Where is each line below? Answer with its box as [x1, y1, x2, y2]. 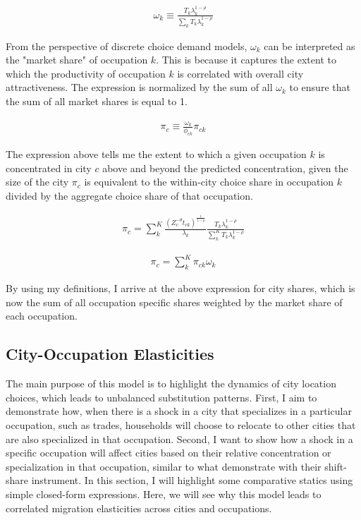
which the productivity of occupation [6, 66, 166, 80]
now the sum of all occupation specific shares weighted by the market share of [6, 294, 343, 309]
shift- [324, 459, 347, 473]
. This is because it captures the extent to [156, 52, 336, 67]
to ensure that [289, 80, 350, 95]
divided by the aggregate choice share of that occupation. [6, 188, 253, 202]
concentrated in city [6, 160, 92, 175]
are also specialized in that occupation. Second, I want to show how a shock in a [6, 431, 353, 446]
